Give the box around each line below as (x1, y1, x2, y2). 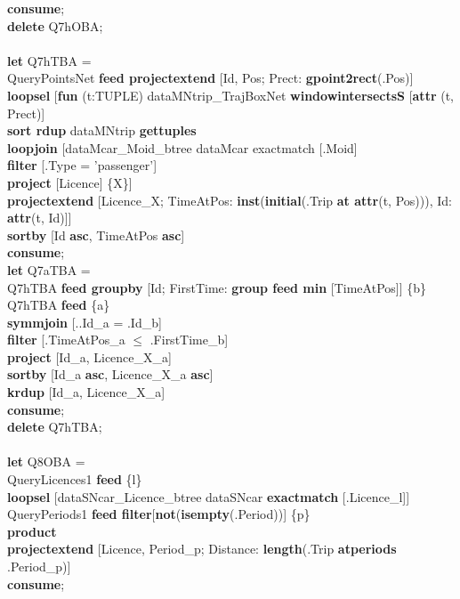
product (7, 522, 57, 540)
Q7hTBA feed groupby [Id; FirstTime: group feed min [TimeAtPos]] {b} (7, 278, 427, 296)
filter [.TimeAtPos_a (7, 330, 125, 349)
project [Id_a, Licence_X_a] (7, 347, 172, 366)
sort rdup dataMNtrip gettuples (7, 121, 197, 140)
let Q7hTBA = (7, 51, 92, 69)
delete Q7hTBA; (7, 417, 102, 436)
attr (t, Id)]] (7, 208, 72, 227)
